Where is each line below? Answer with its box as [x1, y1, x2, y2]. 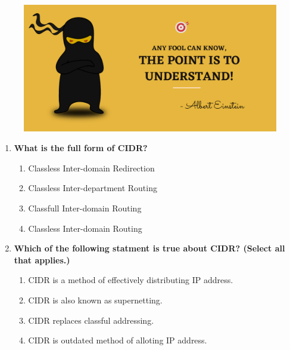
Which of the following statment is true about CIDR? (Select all [14, 242, 285, 254]
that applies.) [14, 253, 70, 266]
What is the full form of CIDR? [14, 142, 148, 154]
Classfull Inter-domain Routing [28, 201, 142, 214]
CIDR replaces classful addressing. [28, 314, 154, 326]
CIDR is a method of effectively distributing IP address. [28, 274, 233, 286]
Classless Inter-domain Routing [28, 222, 142, 234]
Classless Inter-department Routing [28, 182, 157, 194]
